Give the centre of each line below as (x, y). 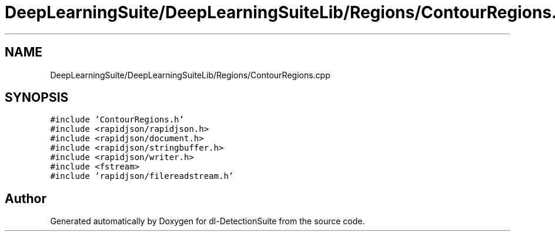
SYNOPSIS (37, 98)
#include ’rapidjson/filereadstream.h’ (142, 176)
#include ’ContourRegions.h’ (117, 120)
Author (26, 198)
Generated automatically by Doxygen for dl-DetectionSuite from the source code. (208, 221)
